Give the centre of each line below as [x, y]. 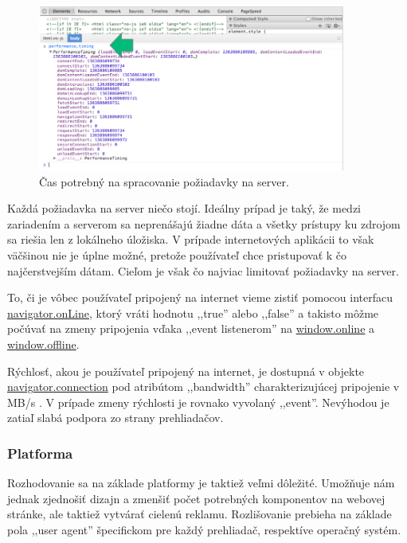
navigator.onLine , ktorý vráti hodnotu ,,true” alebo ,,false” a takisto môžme [193, 313]
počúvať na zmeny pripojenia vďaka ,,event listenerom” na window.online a [191, 328]
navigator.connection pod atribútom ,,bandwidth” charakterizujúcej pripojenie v [203, 387]
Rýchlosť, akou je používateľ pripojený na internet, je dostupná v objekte [186, 371]
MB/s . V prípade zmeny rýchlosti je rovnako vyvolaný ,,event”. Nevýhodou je [198, 402]
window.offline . [43, 344]
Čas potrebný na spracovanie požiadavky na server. [164, 181]
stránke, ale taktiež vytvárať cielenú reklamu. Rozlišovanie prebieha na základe [200, 514]
